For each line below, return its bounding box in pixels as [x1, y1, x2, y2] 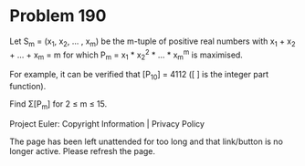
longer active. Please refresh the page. [9, 145, 156, 156]
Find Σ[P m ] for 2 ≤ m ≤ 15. [9, 98, 108, 111]
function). [9, 80, 47, 91]
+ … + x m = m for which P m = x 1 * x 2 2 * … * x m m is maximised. [9, 47, 244, 62]
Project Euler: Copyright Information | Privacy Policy [9, 118, 205, 129]
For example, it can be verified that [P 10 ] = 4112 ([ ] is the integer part [9, 69, 269, 82]
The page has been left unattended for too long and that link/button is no [9, 136, 283, 147]
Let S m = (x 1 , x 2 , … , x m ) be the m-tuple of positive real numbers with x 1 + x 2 [9, 36, 296, 48]
